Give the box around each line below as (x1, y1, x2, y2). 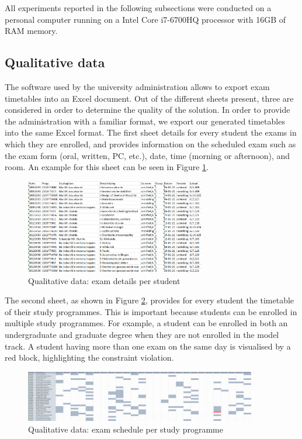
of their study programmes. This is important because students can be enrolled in (5, 305, 297, 317)
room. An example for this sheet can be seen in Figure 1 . (5, 161, 209, 173)
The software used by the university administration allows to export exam (5, 80, 270, 92)
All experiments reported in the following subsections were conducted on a (5, 2, 272, 13)
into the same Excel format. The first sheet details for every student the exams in (5, 126, 297, 139)
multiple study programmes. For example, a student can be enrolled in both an (5, 317, 288, 329)
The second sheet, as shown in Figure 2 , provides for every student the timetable (5, 294, 294, 306)
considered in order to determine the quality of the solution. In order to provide (5, 103, 290, 116)
